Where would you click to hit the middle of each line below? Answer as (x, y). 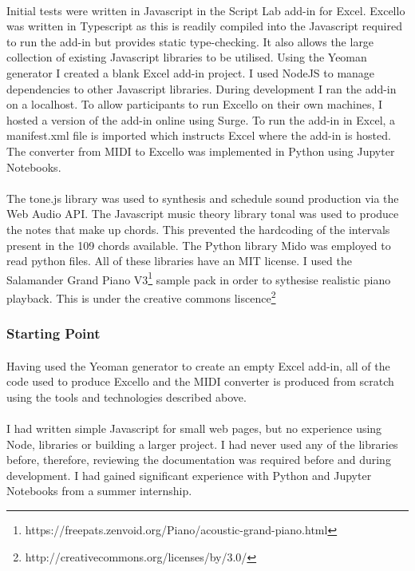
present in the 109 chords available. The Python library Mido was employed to (199, 245)
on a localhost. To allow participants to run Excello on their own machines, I (195, 104)
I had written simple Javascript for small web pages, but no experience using (194, 428)
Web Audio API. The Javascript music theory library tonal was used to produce (203, 214)
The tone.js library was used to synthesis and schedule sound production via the (203, 198)
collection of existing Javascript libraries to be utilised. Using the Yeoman (187, 57)
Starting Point (53, 333)
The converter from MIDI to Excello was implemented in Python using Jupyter (201, 151)
